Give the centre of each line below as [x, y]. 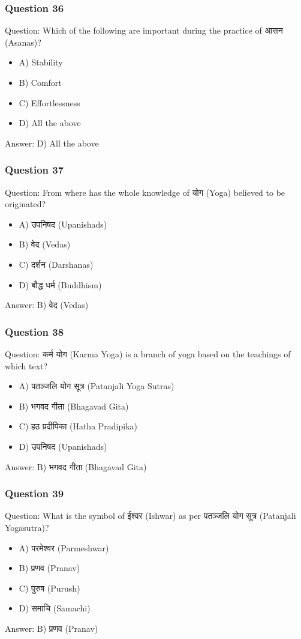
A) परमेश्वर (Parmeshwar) [64, 547]
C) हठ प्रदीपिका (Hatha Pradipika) [78, 426]
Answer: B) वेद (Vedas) [47, 305]
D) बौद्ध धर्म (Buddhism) [60, 284]
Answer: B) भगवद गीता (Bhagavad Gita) [76, 466]
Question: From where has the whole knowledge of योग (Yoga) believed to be [145, 192]
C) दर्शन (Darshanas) [56, 264]
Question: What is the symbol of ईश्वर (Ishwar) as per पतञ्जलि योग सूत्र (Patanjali [150, 516]
